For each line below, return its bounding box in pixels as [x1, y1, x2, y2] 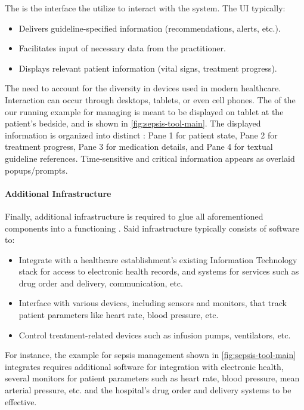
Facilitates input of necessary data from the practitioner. [18, 42, 226, 54]
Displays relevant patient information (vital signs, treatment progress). [18, 61, 277, 74]
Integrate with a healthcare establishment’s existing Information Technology [18, 253, 297, 266]
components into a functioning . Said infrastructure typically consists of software [5, 221, 299, 234]
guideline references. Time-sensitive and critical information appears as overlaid [5, 152, 295, 164]
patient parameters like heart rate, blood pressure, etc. [18, 309, 219, 321]
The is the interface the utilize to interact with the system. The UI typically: [5, 2, 286, 14]
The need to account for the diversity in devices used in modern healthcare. [5, 82, 281, 94]
